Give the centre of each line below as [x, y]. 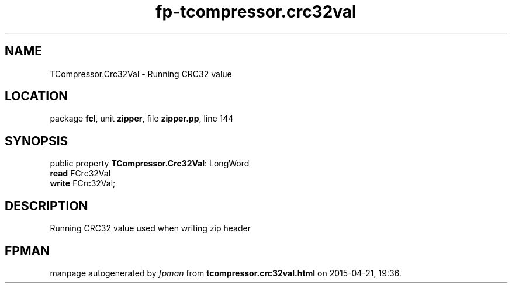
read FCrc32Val [80, 174]
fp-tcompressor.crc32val [256, 12]
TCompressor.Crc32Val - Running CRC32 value [141, 74]
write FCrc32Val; [83, 183]
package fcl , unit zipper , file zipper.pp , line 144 [142, 119]
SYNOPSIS [37, 141]
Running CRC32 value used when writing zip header [150, 228]
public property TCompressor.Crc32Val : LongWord [150, 164]
